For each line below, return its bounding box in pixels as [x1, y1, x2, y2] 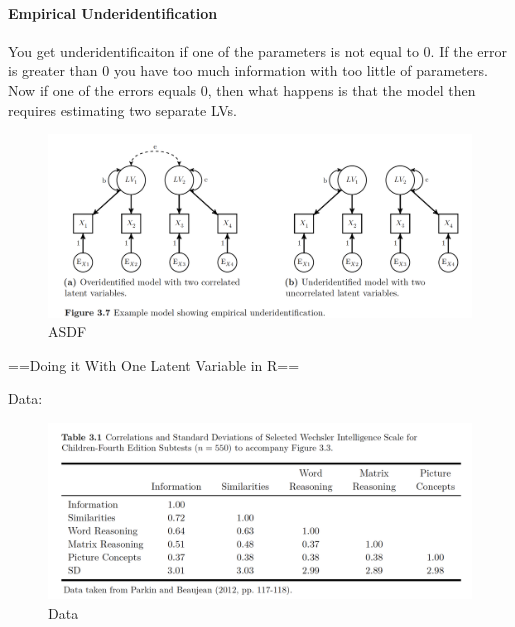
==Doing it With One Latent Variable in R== [8, 354, 300, 375]
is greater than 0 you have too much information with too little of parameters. [8, 60, 488, 81]
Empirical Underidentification [8, 2, 218, 23]
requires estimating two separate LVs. [8, 99, 237, 120]
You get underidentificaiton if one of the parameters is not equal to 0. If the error [8, 40, 507, 61]
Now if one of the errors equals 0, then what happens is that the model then [8, 79, 476, 100]
